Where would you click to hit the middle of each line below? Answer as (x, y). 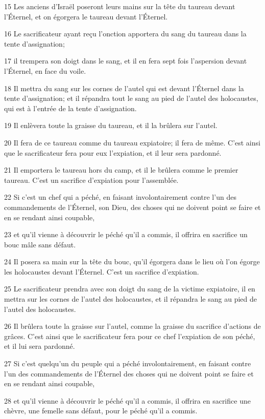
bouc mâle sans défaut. (40, 244)
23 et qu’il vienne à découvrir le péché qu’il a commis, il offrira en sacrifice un (126, 234)
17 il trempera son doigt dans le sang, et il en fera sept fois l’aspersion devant (126, 61)
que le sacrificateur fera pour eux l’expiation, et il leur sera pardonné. (113, 152)
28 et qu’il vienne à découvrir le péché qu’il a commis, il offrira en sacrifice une (127, 400)
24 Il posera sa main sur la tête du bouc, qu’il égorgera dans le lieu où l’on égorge (132, 261)
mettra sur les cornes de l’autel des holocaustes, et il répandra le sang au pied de (130, 299)
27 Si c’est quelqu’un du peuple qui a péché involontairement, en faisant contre (128, 363)
